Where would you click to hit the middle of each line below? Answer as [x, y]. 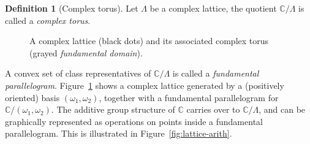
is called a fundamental [216, 73]
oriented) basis [32, 97]
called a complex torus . [48, 20]
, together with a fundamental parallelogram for [189, 97]
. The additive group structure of [113, 109]
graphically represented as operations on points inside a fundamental [134, 121]
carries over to [213, 109]
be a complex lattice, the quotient [213, 8]
